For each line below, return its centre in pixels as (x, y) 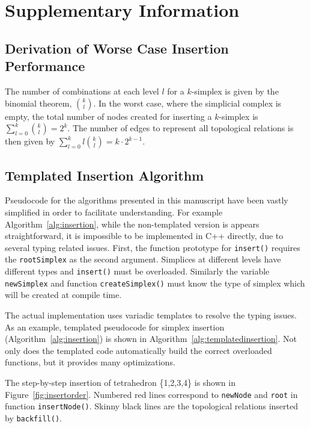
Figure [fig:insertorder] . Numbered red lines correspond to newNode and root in (151, 394)
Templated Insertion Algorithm (105, 175)
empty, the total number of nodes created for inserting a (108, 116)
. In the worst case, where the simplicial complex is (187, 103)
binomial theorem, (38, 103)
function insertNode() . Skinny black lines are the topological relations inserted (152, 406)
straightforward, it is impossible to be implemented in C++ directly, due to (144, 236)
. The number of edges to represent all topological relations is (181, 128)
